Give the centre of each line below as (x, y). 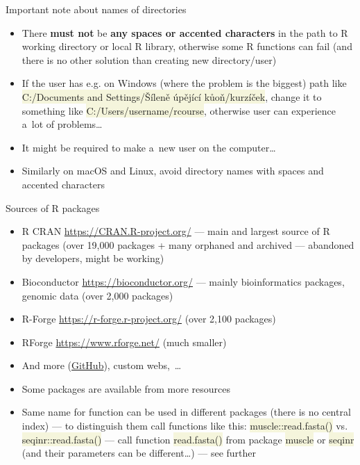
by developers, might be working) (93, 258)
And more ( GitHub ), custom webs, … (102, 365)
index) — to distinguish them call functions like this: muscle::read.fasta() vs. (185, 426)
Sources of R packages (53, 207)
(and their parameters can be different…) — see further (139, 453)
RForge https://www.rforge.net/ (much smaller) (124, 342)
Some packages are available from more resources (126, 388)
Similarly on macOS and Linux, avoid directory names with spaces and (173, 171)
